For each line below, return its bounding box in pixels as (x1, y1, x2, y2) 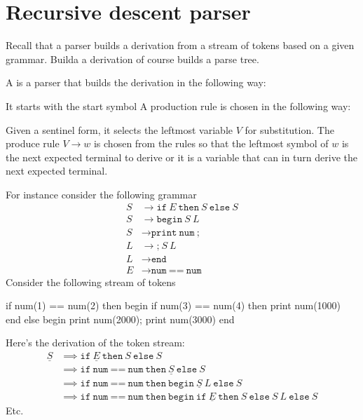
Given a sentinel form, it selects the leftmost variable (6, 122, 233, 137)
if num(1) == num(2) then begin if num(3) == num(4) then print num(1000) (6, 298, 341, 313)
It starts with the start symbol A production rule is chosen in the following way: (6, 98, 351, 113)
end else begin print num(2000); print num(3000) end (6, 311, 235, 326)
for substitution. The (245, 122, 334, 137)
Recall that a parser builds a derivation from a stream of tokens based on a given (6, 38, 355, 53)
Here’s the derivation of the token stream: (6, 335, 185, 350)
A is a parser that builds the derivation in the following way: (6, 75, 266, 90)
